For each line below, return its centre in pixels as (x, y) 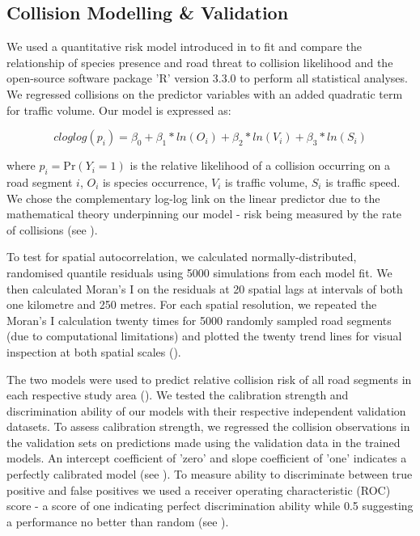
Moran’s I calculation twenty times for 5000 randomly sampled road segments (199, 320)
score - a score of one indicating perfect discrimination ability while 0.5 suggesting (210, 506)
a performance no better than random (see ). (118, 521)
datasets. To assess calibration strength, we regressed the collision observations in (208, 426)
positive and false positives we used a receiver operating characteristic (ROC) (199, 490)
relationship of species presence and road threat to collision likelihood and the (200, 62)
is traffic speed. (363, 181)
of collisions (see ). (52, 229)
